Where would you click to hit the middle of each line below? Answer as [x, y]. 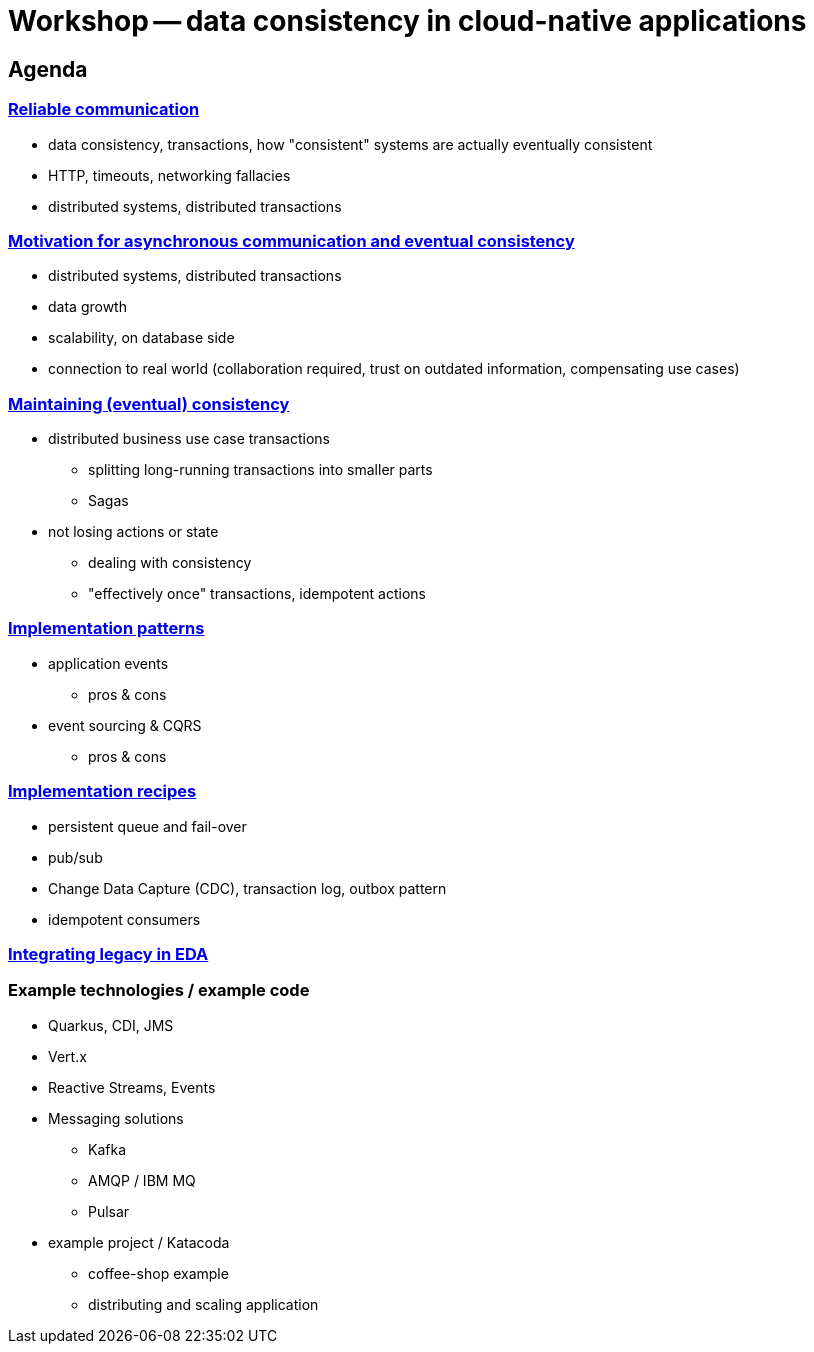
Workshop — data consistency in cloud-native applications [407, 21]
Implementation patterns [106, 628]
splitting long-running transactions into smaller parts [260, 470]
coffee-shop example [158, 1273]
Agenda [48, 69]
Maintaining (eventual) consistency [149, 403]
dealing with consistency [170, 563]
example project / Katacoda [139, 1242]
